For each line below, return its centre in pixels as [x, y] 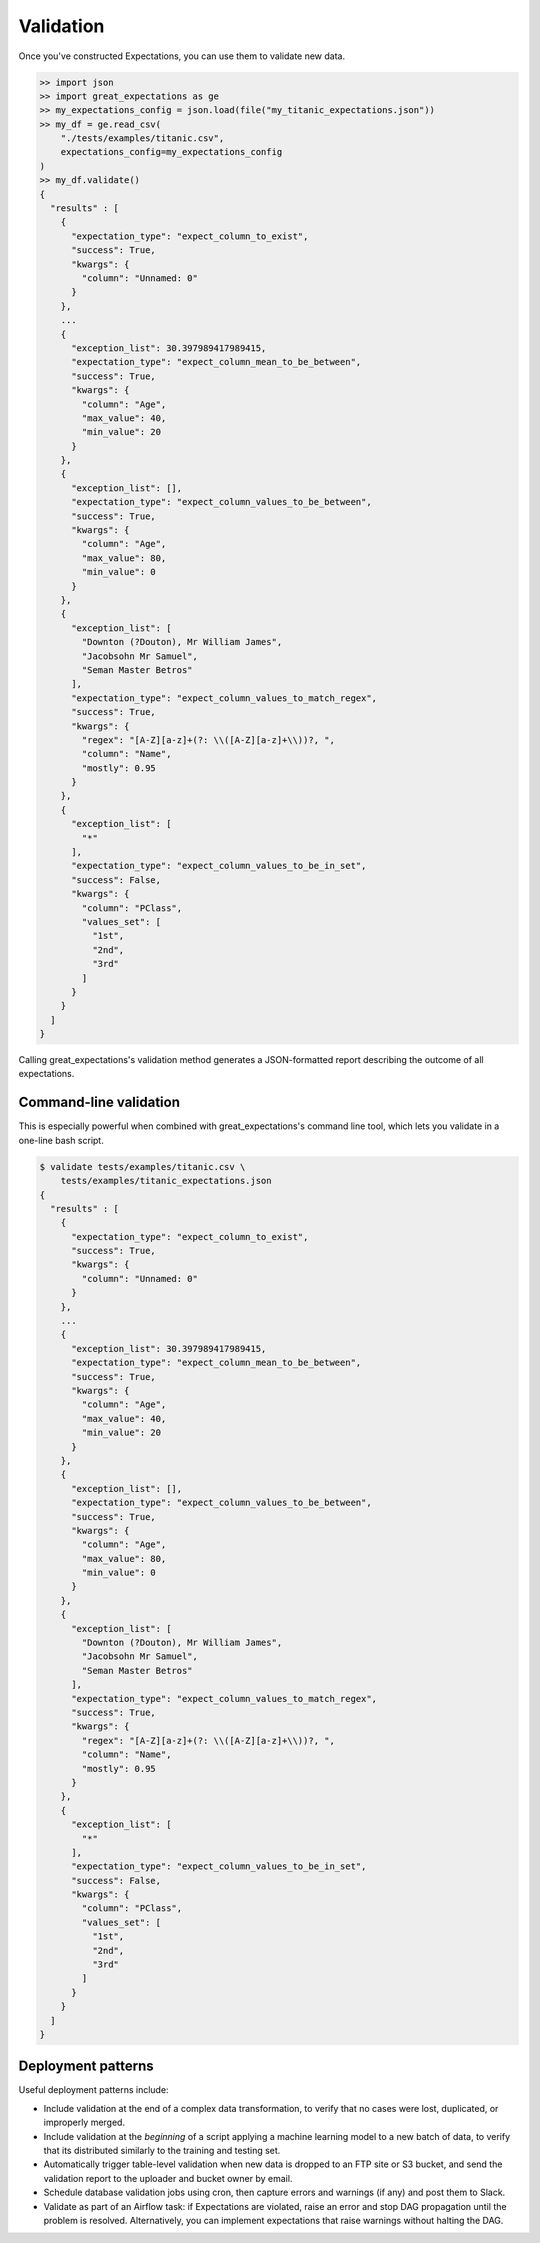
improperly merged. [84, 2122]
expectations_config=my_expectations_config [171, 152]
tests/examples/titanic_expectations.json [166, 1181]
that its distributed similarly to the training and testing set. [162, 2151]
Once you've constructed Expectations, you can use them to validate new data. [181, 56]
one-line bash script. [61, 1140]
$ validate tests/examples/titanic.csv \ [142, 1166]
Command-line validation [99, 1102]
